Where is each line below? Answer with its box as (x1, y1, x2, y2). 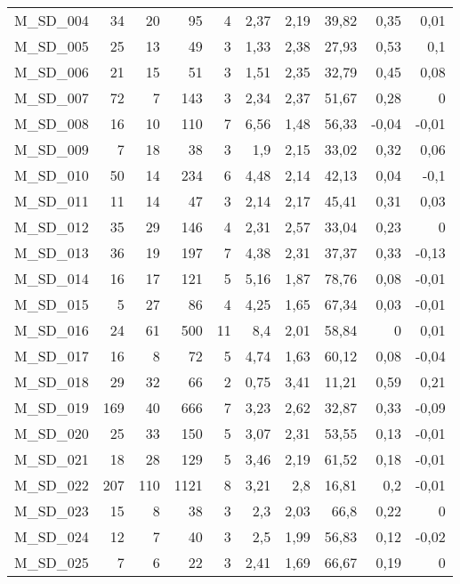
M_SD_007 (14, 87, 89, 108)
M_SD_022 (14, 474, 89, 495)
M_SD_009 (14, 139, 89, 159)
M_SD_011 (14, 191, 89, 211)
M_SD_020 (14, 423, 89, 443)
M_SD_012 (14, 216, 89, 237)
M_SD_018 (14, 371, 89, 392)
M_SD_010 (14, 165, 89, 185)
